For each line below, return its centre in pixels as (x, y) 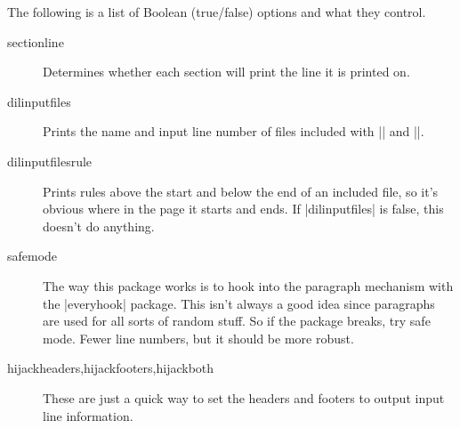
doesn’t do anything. (99, 226)
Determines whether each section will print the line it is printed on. (226, 72)
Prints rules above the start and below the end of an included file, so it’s (241, 191)
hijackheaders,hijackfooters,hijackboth (111, 368)
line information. (88, 415)
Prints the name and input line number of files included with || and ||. (234, 131)
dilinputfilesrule (50, 161)
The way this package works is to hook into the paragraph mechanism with (248, 285)
